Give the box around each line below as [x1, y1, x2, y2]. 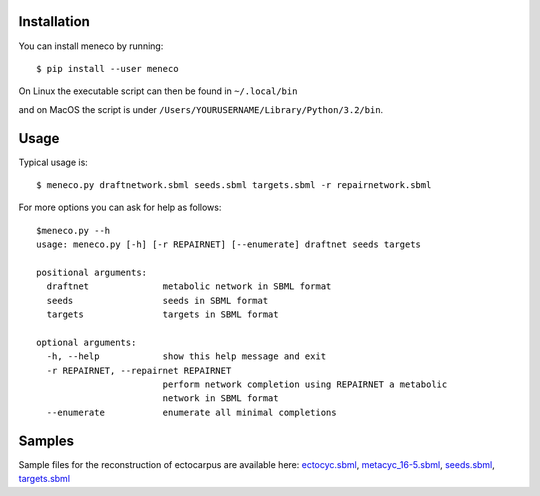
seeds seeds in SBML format [46, 295, 269, 306]
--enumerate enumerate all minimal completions [46, 406, 337, 418]
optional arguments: [36, 336, 137, 348]
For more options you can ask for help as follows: [18, 201, 222, 214]
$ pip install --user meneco [36, 63, 179, 74]
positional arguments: [36, 266, 148, 278]
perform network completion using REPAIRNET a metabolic [162, 379, 448, 390]
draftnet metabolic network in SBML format [46, 281, 332, 292]
